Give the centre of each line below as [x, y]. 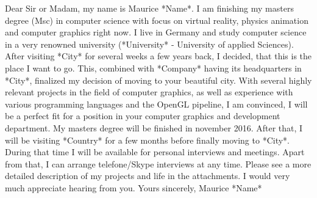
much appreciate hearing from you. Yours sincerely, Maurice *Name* [134, 187]
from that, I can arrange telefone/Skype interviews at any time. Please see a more [158, 163]
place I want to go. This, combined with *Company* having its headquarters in [153, 68]
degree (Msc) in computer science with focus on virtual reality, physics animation [157, 20]
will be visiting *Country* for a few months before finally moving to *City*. [147, 140]
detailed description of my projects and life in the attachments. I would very [148, 176]
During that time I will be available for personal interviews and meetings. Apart [155, 152]
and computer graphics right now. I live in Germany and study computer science [156, 32]
